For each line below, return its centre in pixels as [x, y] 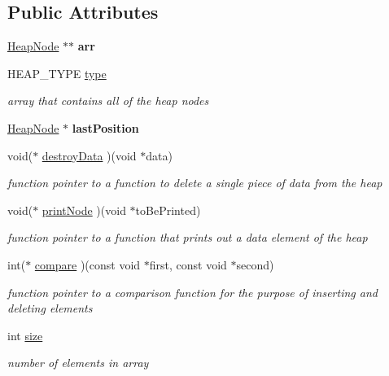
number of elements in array [78, 363]
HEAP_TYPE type [57, 73]
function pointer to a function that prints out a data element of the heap [188, 237]
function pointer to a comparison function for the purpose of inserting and [192, 292]
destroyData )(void [89, 155]
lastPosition [105, 127]
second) [255, 264]
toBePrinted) [168, 210]
